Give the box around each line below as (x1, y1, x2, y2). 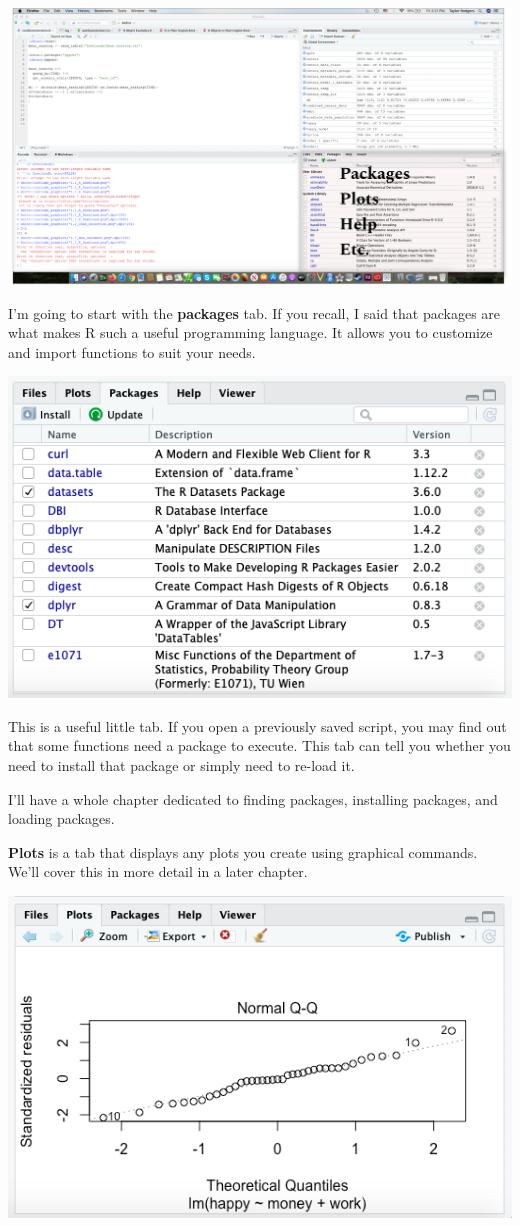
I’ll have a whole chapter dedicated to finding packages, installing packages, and (8, 788, 498, 809)
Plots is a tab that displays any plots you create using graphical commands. (8, 841, 478, 862)
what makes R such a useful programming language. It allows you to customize (8, 322, 493, 343)
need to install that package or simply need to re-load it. (8, 755, 355, 776)
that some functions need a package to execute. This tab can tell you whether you (8, 735, 511, 756)
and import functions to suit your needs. (8, 341, 256, 362)
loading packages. (8, 808, 115, 829)
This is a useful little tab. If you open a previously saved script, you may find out (8, 715, 507, 736)
